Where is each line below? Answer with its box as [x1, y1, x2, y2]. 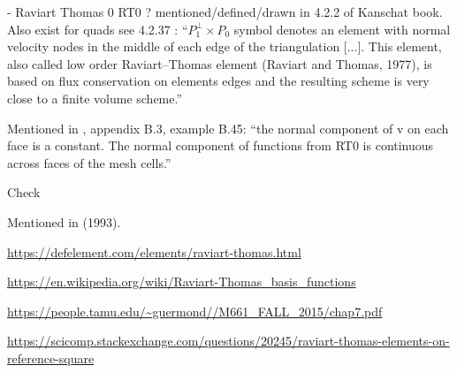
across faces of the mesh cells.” [7, 153, 171, 171]
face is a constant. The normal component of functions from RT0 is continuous [7, 136, 434, 155]
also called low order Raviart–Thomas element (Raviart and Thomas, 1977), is [7, 54, 432, 72]
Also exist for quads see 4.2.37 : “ [7, 19, 188, 38]
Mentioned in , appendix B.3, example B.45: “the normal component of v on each [7, 118, 449, 137]
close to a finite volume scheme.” [7, 88, 183, 107]
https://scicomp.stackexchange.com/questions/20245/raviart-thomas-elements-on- [7, 331, 450, 350]
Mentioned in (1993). [7, 212, 121, 231]
